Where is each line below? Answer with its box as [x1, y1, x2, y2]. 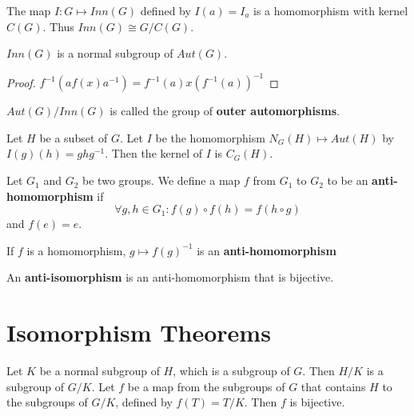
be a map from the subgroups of [127, 378, 285, 394]
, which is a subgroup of [173, 362, 290, 379]
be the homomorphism [155, 129, 265, 146]
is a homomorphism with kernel [253, 2, 408, 18]
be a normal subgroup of [39, 362, 160, 379]
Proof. [6, 74, 36, 90]
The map [6, 2, 51, 18]
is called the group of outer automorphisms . [109, 102, 340, 119]
